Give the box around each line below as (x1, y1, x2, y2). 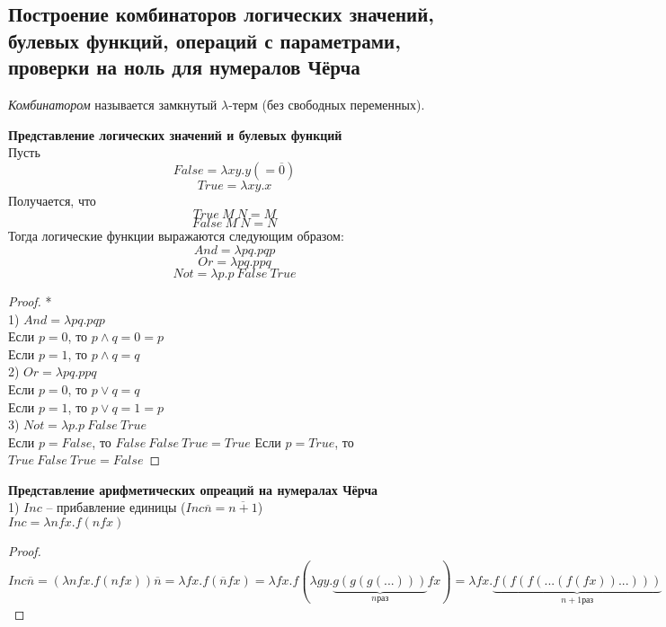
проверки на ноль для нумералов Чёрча (8, 53, 360, 81)
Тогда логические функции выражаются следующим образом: (8, 226, 344, 245)
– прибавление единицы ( (46, 498, 186, 517)
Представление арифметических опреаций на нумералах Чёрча (8, 480, 378, 499)
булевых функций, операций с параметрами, (8, 26, 401, 54)
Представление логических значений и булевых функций (8, 125, 342, 144)
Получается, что (8, 190, 96, 209)
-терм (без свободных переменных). (228, 94, 425, 113)
